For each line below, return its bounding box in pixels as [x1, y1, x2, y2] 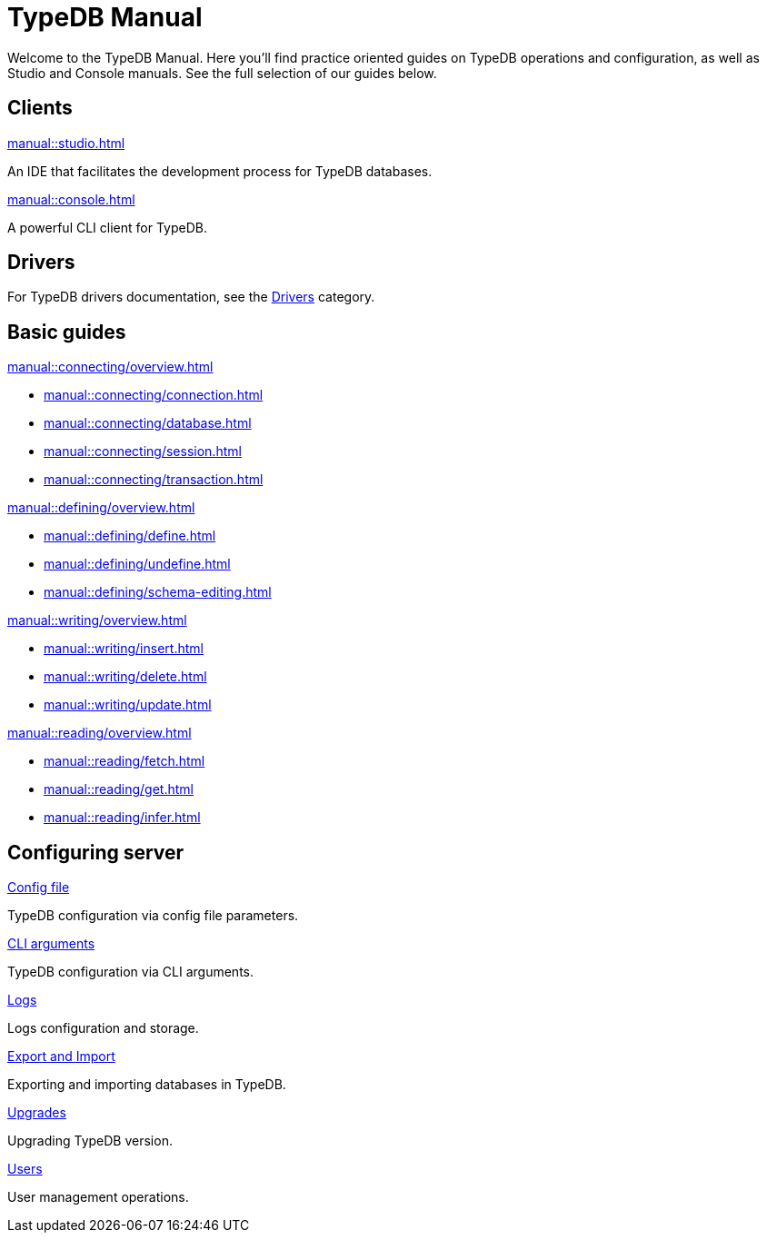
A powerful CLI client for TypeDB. [7, 219, 207, 235]
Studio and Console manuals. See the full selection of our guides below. [7, 64, 437, 81]
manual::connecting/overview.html [7, 359, 214, 375]
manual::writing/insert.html [44, 640, 204, 657]
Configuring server [7, 840, 184, 864]
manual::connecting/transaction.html [44, 471, 264, 488]
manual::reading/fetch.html [44, 753, 205, 769]
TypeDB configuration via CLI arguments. [7, 964, 254, 980]
